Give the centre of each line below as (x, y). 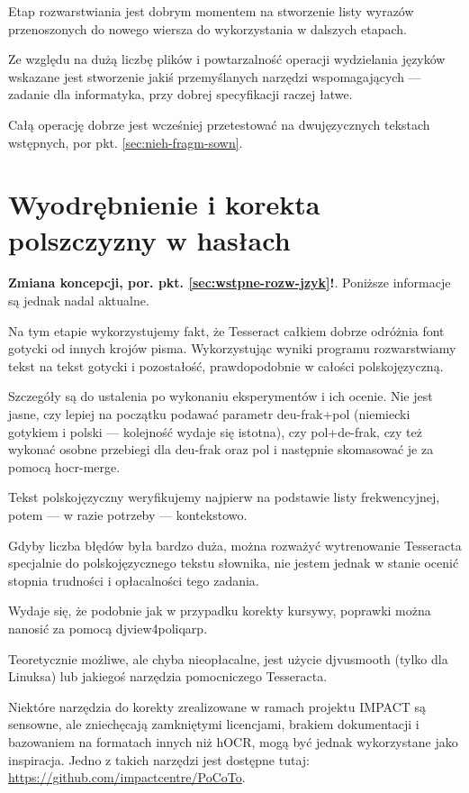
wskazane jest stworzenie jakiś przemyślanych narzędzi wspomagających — (215, 76)
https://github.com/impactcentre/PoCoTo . (127, 777)
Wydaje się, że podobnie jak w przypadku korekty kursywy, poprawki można (220, 611)
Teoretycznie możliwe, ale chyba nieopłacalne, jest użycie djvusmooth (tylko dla (228, 658)
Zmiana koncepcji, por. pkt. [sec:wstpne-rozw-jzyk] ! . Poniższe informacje (230, 283)
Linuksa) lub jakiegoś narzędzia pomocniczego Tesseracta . (168, 676)
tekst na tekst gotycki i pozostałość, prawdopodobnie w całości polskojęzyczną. (226, 365)
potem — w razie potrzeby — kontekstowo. (128, 515)
